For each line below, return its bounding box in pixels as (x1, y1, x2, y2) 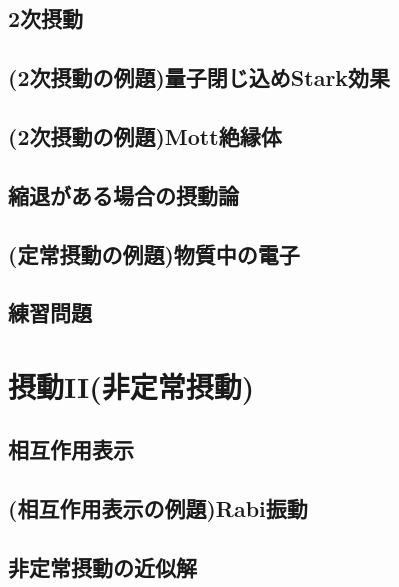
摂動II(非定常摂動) (8, 365, 255, 406)
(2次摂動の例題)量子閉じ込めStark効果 (8, 62, 391, 93)
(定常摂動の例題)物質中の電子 (8, 238, 300, 269)
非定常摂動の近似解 (8, 552, 197, 583)
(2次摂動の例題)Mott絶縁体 (8, 120, 282, 151)
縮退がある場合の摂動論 (8, 179, 239, 210)
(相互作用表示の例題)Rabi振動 (8, 493, 308, 524)
